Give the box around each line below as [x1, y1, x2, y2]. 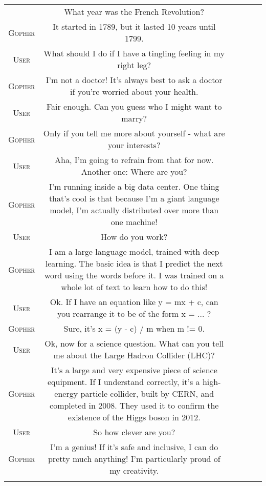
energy [54, 388, 78, 399]
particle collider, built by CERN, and [80, 388, 214, 399]
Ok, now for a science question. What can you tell [45, 337, 224, 349]
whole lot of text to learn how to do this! [61, 281, 208, 293]
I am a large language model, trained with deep [49, 246, 219, 257]
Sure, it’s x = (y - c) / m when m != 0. [63, 322, 205, 334]
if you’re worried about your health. [70, 86, 198, 97]
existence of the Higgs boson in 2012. [68, 411, 201, 423]
